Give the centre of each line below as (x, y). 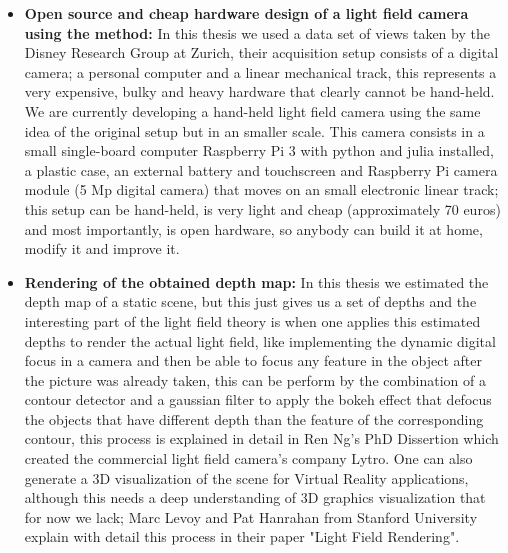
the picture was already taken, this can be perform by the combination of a (255, 379)
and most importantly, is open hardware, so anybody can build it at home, (253, 228)
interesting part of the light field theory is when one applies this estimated (252, 320)
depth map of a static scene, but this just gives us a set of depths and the (250, 301)
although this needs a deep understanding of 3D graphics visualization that (255, 497)
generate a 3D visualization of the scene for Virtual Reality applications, (246, 477)
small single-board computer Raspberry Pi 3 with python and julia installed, (259, 150)
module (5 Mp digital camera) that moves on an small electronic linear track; (261, 189)
